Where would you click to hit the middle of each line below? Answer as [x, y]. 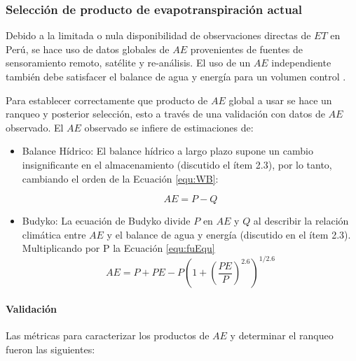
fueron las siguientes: [50, 349]
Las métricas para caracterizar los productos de [108, 335]
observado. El [35, 127]
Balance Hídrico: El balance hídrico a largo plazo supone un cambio [167, 151]
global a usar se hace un [280, 100]
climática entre [54, 234]
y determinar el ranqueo [282, 335]
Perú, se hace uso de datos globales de [88, 49]
